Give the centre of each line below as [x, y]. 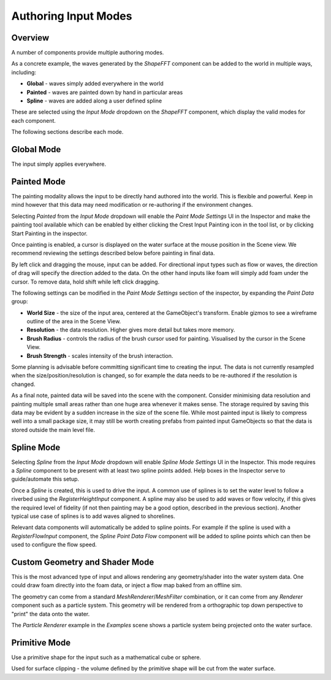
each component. [34, 120]
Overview [30, 38]
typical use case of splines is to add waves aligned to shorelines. [93, 516]
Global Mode [36, 149]
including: [24, 72]
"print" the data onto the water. [51, 614]
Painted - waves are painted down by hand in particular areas [105, 92]
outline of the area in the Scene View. [74, 322]
